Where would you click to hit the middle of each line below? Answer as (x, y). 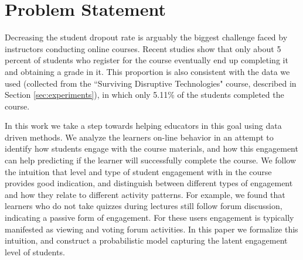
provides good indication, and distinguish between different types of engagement (149, 183)
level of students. (35, 252)
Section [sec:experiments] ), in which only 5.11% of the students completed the (144, 95)
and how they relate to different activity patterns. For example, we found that (145, 194)
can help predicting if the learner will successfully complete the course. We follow (151, 160)
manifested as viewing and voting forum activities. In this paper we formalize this (151, 229)
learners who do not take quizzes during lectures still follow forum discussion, (144, 206)
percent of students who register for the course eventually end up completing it (147, 60)
